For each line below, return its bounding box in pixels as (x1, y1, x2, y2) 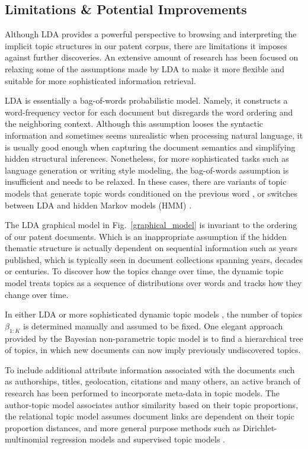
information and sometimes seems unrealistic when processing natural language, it (5, 129, 303, 141)
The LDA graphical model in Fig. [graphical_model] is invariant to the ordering (5, 219, 297, 231)
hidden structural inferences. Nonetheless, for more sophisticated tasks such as (5, 152, 289, 165)
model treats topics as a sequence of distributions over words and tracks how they (5, 277, 302, 289)
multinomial (5, 433, 49, 445)
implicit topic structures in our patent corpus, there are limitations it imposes (5, 39, 287, 52)
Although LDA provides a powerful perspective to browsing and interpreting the (5, 28, 297, 40)
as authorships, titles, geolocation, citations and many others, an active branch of (5, 375, 300, 387)
